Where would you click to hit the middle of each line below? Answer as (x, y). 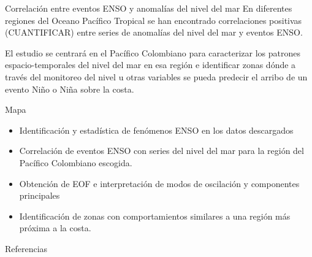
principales (40, 195)
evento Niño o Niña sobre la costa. (70, 89)
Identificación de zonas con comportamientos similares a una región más (155, 216)
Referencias (26, 248)
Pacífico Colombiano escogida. (76, 162)
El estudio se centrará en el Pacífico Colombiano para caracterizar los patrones (153, 52)
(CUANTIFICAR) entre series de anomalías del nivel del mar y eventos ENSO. (154, 32)
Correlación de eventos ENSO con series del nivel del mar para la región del (162, 151)
